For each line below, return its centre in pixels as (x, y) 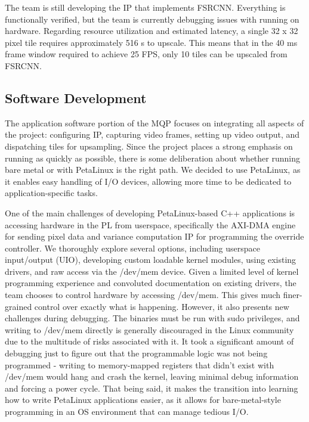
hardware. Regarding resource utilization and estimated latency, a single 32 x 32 (152, 31)
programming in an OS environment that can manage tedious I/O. (127, 412)
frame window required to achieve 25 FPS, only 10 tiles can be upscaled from (146, 54)
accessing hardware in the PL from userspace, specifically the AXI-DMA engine (150, 224)
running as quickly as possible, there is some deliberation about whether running (152, 158)
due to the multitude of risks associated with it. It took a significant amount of (149, 341)
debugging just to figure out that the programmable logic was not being (136, 353)
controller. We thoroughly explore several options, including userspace (132, 248)
